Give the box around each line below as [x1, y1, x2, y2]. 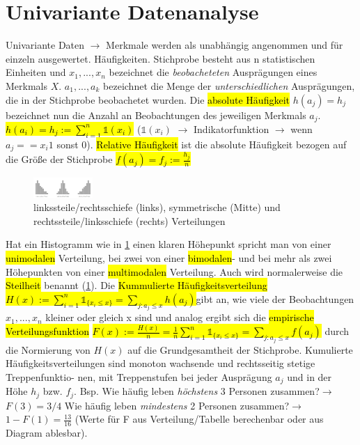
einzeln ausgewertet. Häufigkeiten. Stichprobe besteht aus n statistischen [6, 51, 315, 65]
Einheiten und [6, 65, 66, 79]
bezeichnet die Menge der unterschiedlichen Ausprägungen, [103, 78, 355, 93]
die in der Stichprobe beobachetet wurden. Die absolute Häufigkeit [6, 92, 290, 107]
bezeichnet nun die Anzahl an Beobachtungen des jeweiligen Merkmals [6, 107, 306, 122]
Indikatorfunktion [194, 121, 269, 136]
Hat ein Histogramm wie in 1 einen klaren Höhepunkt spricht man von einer [6, 237, 331, 251]
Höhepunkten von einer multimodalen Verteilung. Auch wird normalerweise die [6, 264, 343, 279]
